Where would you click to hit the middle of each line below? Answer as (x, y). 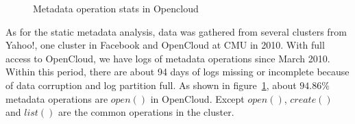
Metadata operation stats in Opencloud (116, 8)
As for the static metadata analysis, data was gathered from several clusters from (176, 31)
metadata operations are (57, 98)
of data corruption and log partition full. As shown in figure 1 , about (151, 85)
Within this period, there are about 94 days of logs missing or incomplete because (177, 72)
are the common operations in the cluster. (146, 112)
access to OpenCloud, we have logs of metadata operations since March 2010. (168, 58)
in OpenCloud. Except (197, 98)
